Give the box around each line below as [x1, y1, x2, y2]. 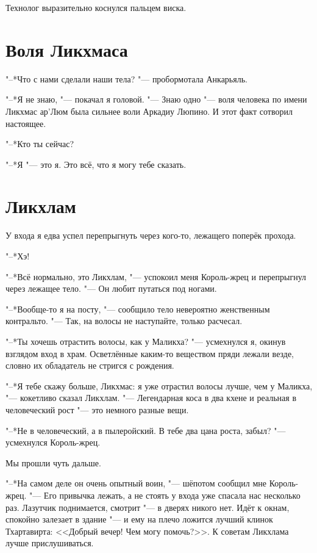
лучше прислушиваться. [5, 537, 94, 549]
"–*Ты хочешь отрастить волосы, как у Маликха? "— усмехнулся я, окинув [5, 334, 286, 347]
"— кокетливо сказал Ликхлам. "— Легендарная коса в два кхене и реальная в [5, 391, 297, 404]
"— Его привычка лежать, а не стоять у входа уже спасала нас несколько [29, 488, 301, 501]
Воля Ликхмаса [5, 37, 128, 62]
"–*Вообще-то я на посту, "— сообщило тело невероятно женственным [5, 302, 270, 315]
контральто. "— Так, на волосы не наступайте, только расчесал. [5, 314, 243, 327]
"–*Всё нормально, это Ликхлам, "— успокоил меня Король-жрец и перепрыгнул [5, 270, 307, 283]
